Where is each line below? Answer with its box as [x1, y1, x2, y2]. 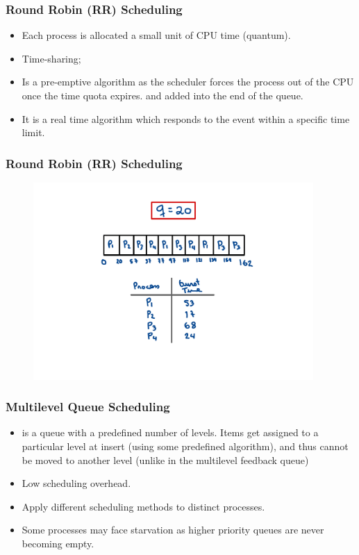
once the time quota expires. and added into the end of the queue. [22, 88, 303, 102]
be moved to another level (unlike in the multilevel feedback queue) [22, 452, 309, 467]
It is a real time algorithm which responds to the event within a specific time [22, 111, 350, 126]
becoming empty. [22, 536, 94, 550]
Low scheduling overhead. [22, 476, 131, 490]
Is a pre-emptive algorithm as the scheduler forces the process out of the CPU [22, 74, 354, 89]
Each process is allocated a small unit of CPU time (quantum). [22, 28, 291, 42]
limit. [22, 125, 45, 140]
